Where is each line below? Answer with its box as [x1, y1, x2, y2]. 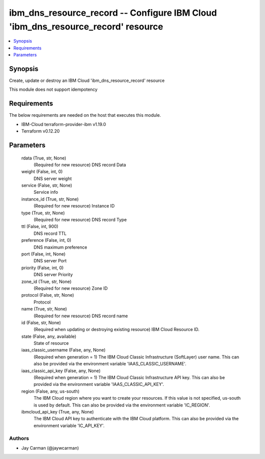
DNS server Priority [33, 272, 73, 278]
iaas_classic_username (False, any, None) [21, 347, 106, 353]
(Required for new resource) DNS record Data [33, 162, 126, 168]
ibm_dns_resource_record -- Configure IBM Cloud [9, 7, 217, 18]
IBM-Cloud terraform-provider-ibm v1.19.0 [21, 121, 106, 127]
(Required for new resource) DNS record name [33, 313, 128, 319]
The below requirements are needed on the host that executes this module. [9, 112, 161, 118]
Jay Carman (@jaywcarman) [21, 445, 79, 451]
